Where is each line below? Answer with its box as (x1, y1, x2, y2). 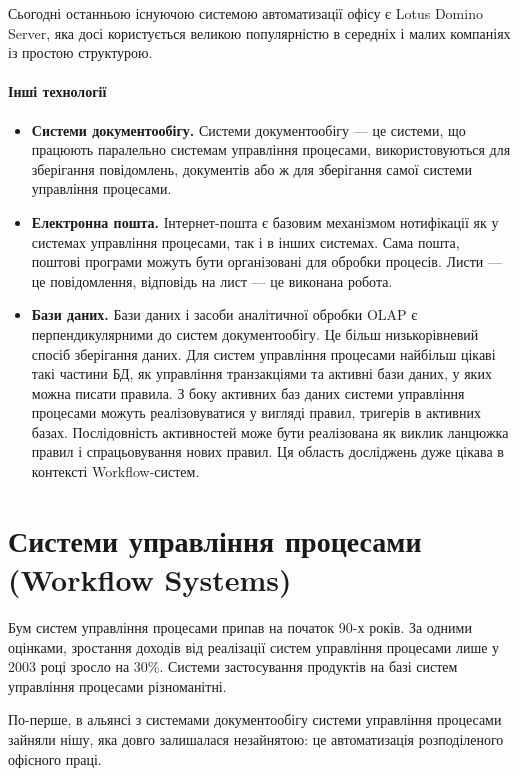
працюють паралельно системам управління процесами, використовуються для (31, 139, 511, 160)
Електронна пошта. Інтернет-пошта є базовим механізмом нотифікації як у (31, 211, 499, 232)
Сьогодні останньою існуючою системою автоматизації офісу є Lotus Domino (8, 3, 483, 23)
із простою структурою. (8, 42, 153, 63)
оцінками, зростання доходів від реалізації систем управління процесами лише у (8, 636, 500, 657)
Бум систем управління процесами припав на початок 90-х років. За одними (8, 616, 472, 637)
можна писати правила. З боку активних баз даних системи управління (31, 382, 465, 403)
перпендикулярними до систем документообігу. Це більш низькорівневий (31, 323, 479, 344)
